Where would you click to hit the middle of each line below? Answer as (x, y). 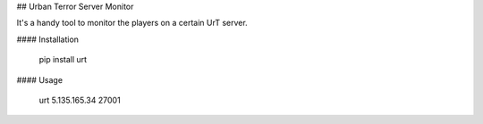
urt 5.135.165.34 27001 (80, 100)
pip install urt (63, 60)
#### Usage (39, 79)
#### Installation (48, 39)
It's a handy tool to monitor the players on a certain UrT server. (132, 23)
